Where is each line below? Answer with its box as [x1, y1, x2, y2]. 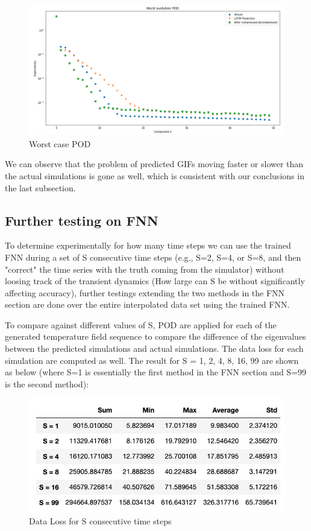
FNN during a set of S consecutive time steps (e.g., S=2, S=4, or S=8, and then [5, 250, 301, 263]
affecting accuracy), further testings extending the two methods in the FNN [5, 286, 285, 299]
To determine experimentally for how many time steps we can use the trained [5, 239, 291, 252]
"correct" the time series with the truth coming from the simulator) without [5, 262, 284, 275]
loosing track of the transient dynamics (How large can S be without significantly [5, 275, 305, 287]
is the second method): [5, 377, 89, 390]
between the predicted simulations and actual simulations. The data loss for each [5, 342, 304, 355]
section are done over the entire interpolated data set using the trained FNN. [5, 298, 290, 311]
